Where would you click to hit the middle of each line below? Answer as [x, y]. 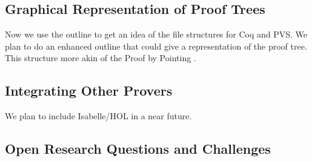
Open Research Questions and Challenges [138, 149]
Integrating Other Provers [89, 90]
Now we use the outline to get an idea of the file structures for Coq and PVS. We [156, 34]
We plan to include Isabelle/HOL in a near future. [98, 116]
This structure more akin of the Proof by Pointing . [101, 58]
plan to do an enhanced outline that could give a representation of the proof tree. [156, 46]
